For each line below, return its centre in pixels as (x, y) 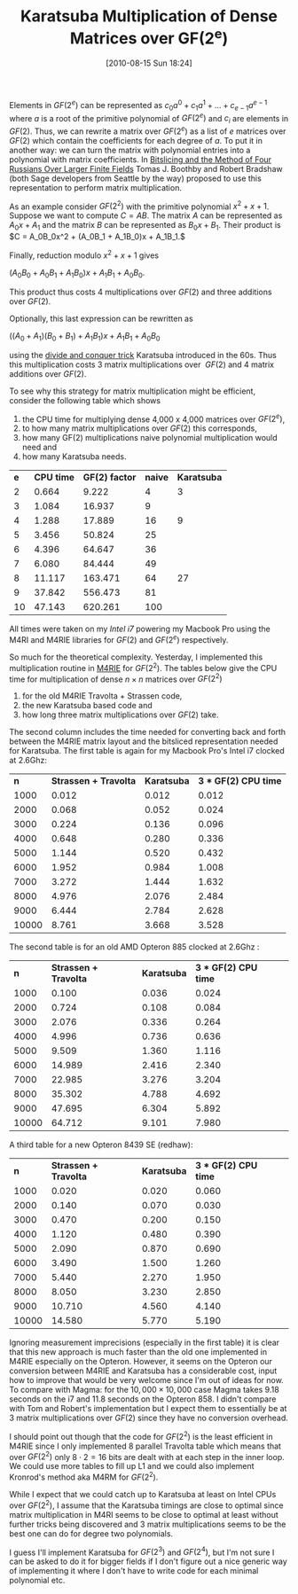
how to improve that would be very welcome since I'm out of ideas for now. (146, 1380)
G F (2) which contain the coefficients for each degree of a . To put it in (136, 140)
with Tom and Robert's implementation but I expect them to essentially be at (148, 1409)
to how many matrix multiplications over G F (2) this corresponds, (139, 428)
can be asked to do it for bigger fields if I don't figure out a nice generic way (149, 1561)
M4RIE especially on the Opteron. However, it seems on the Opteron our (141, 1362)
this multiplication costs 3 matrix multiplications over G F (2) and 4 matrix (142, 364)
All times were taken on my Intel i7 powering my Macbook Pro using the (140, 629)
